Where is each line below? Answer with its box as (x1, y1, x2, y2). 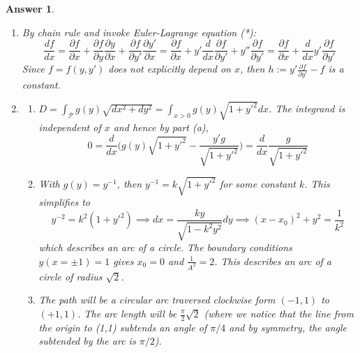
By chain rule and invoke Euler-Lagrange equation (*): (22, 24, 257, 39)
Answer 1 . (6, 1, 54, 15)
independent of (38, 119, 101, 134)
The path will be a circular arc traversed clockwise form (38, 292, 276, 307)
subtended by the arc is (38, 333, 136, 348)
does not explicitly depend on (108, 61, 231, 76)
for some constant (219, 176, 296, 191)
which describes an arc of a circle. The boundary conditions (38, 240, 292, 255)
